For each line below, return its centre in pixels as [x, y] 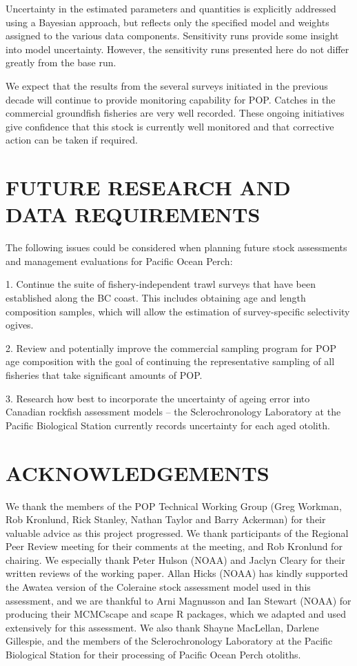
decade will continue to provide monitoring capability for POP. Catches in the [171, 99]
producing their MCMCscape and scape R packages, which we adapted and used [176, 614]
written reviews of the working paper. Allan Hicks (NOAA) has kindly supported [177, 573]
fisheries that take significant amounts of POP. [104, 375]
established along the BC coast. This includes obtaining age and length [156, 298]
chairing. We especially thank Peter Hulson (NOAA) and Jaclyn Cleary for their [175, 559]
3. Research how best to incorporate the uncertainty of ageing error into [158, 398]
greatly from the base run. [61, 62]
